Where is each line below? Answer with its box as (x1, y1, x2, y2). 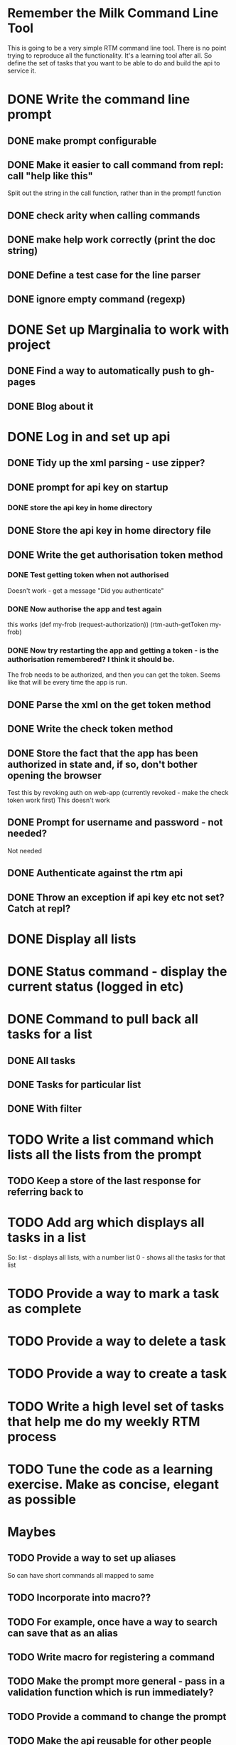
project (7, 337, 51, 353)
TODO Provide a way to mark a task (7, 1286, 220, 1302)
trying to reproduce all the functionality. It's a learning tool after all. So (7, 51, 212, 60)
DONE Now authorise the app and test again (7, 603, 162, 613)
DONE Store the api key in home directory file (7, 524, 212, 537)
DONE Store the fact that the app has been (7, 747, 199, 759)
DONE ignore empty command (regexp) (7, 293, 186, 305)
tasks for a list (7, 1026, 92, 1043)
